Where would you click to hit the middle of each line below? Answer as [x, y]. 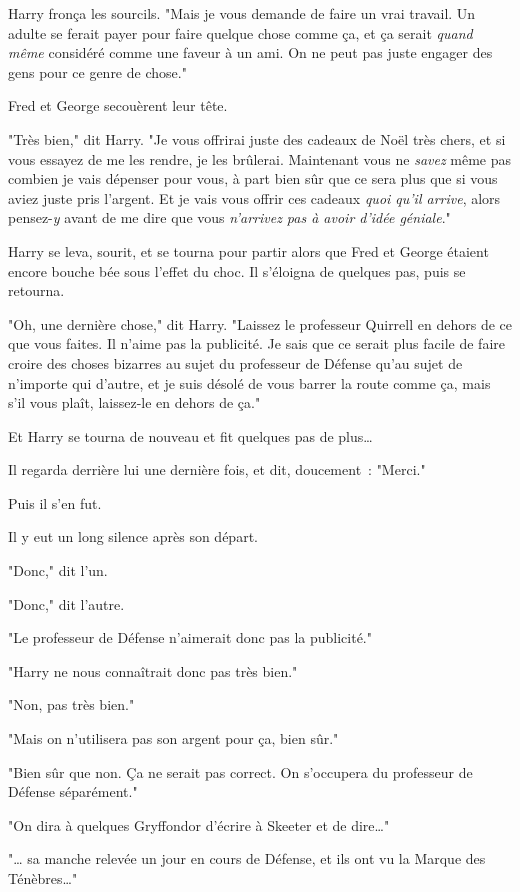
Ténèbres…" [43, 878]
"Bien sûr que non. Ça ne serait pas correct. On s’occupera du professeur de [240, 771]
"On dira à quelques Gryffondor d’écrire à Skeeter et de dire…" [199, 824]
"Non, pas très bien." [71, 704]
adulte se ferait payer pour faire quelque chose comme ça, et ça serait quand [240, 32]
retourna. [36, 290]
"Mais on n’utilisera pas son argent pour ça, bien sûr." [173, 738]
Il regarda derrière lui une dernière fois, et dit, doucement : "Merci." [217, 469]
